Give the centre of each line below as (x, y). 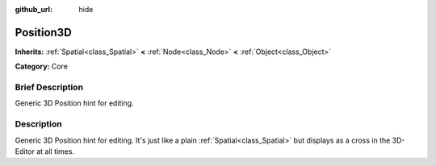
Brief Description (49, 87)
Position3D (43, 32)
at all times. (56, 151)
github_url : (34, 9)
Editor (25, 151)
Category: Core (42, 66)
